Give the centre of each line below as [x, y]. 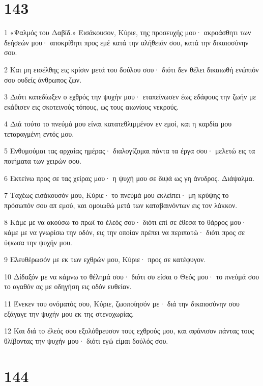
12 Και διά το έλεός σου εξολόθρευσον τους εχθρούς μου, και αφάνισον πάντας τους [129, 331]
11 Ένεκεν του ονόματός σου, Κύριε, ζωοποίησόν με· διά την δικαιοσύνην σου [122, 303]
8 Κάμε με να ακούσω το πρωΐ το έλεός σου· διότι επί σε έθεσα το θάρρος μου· [125, 222]
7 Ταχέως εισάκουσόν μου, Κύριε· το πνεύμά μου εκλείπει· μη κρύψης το [116, 195]
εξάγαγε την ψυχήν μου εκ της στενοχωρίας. [69, 313]
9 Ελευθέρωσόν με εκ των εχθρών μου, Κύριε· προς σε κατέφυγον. [105, 259]
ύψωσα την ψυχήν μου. [38, 242]
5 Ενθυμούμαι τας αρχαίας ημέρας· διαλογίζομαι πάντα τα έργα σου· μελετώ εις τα [130, 151]
